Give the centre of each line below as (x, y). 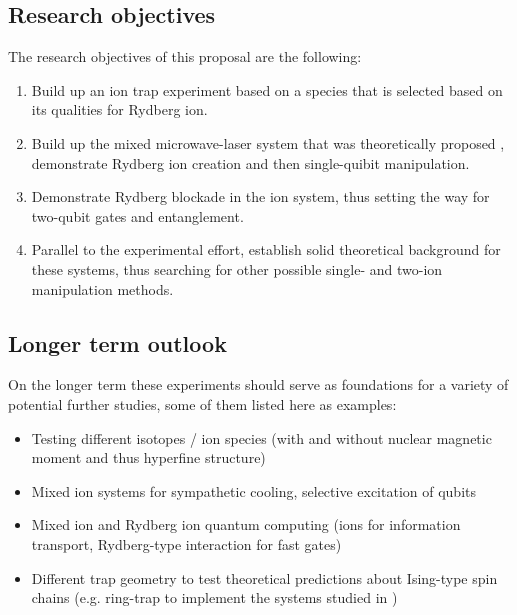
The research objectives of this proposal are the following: (185, 56)
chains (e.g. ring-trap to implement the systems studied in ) (214, 597)
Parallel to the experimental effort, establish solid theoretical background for (266, 249)
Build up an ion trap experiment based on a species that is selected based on (267, 89)
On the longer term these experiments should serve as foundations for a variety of (258, 384)
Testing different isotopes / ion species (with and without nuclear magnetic (261, 437)
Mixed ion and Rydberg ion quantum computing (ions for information (246, 524)
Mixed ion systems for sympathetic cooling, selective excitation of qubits (254, 490)
